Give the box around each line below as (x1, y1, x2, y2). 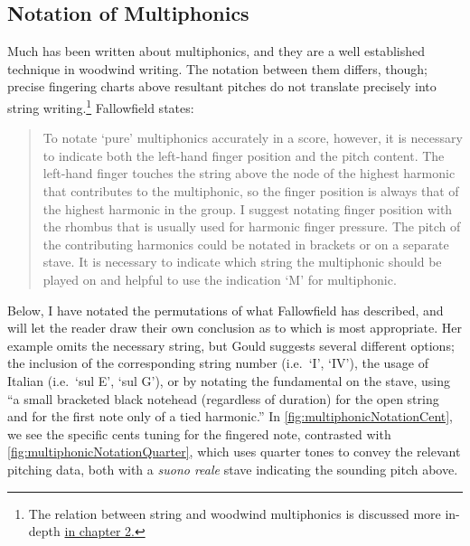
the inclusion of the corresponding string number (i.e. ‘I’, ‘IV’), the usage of (7, 353, 429, 372)
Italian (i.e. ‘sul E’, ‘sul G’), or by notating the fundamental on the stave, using (7, 371, 450, 390)
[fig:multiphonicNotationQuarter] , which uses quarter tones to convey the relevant (7, 442, 461, 461)
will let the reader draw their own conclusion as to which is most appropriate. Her (7, 318, 463, 337)
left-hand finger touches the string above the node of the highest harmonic (42, 164, 456, 183)
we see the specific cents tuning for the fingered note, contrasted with (7, 424, 391, 443)
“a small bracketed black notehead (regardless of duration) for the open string (7, 389, 439, 408)
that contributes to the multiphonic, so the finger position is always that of (42, 182, 459, 201)
